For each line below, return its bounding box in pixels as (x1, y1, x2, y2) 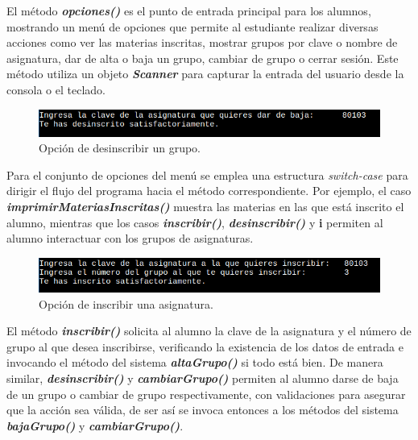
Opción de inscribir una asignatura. (39, 295, 213, 312)
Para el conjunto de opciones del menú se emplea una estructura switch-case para (6, 166, 408, 183)
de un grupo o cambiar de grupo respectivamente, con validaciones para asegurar (6, 385, 406, 402)
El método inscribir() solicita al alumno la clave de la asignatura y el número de (6, 322, 412, 339)
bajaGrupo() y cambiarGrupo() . (6, 417, 184, 434)
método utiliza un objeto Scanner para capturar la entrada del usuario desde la (6, 65, 404, 82)
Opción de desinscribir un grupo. (39, 139, 201, 156)
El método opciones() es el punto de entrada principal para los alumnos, (6, 2, 371, 19)
